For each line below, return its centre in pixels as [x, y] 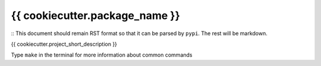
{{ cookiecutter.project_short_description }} [64, 44]
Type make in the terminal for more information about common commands [102, 55]
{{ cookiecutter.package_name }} [96, 15]
